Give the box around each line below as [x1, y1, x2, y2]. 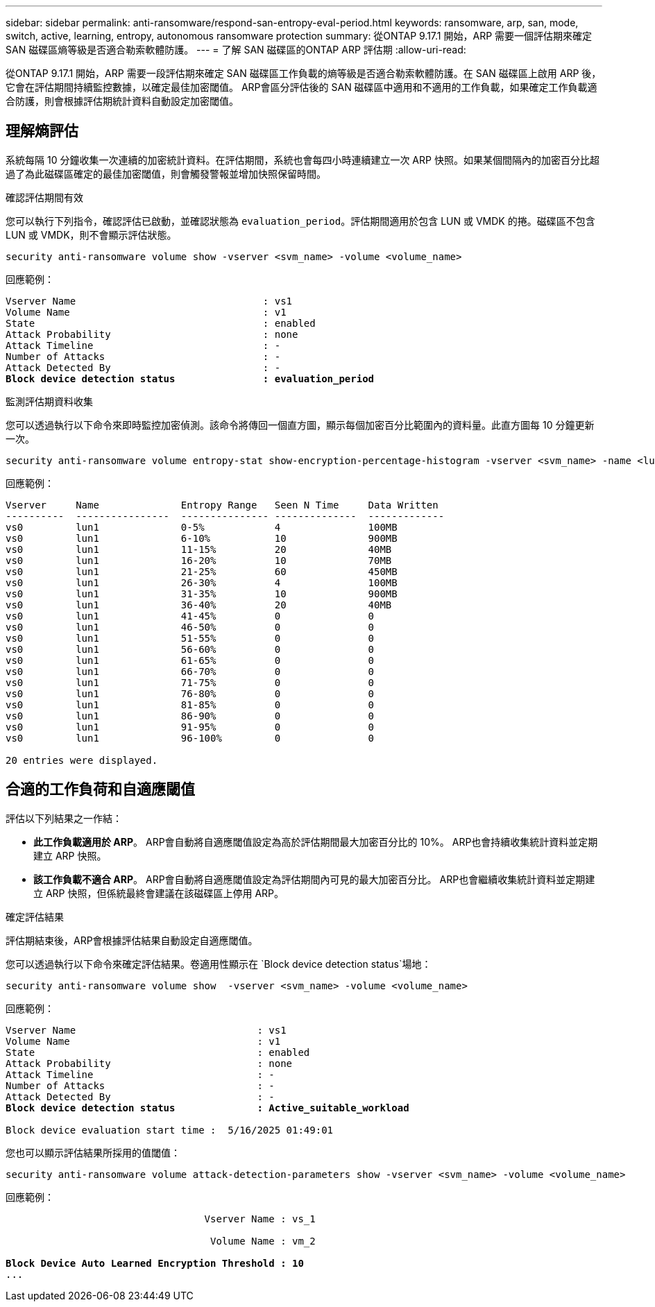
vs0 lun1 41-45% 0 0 [6, 610, 375, 622]
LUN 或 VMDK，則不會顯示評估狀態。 [6, 228, 177, 241]
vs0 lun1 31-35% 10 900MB [6, 588, 398, 599]
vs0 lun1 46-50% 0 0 [6, 621, 375, 633]
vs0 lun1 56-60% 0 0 [6, 643, 375, 655]
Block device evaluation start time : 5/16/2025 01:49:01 [6, 1124, 334, 1136]
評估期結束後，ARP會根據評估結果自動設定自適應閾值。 [6, 934, 258, 946]
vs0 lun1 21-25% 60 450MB [6, 565, 398, 577]
